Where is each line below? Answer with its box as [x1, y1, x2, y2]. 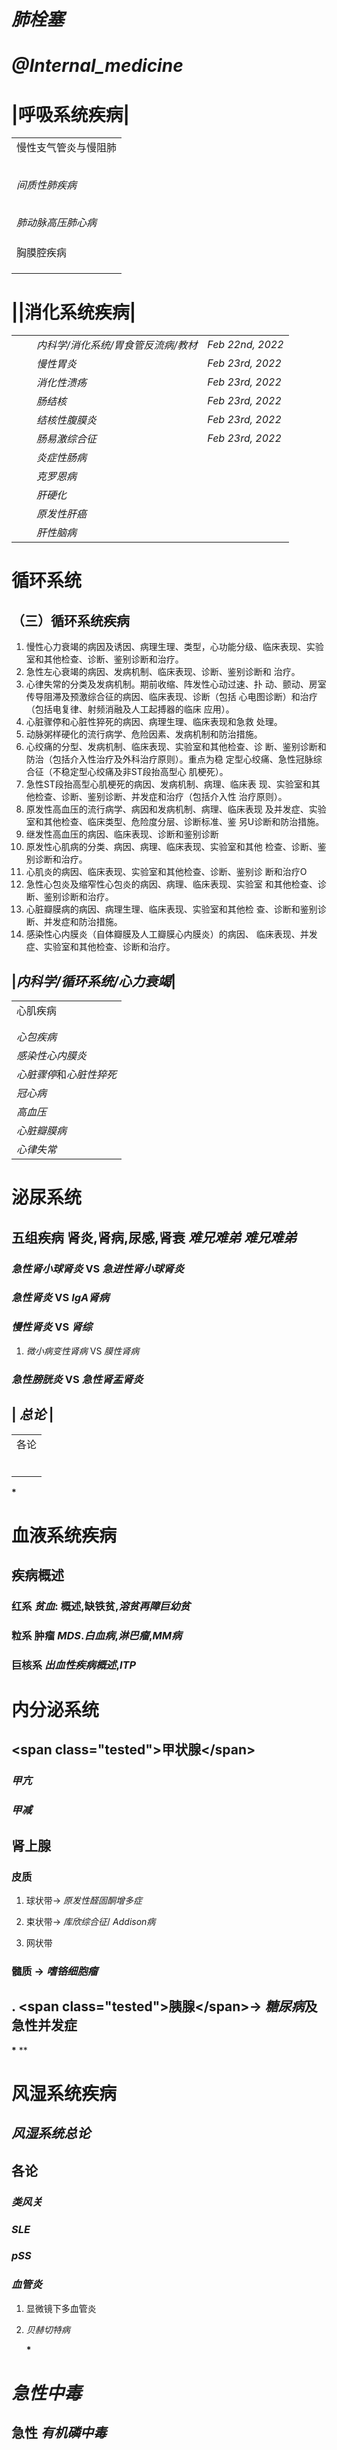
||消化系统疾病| [11, 301, 137, 324]
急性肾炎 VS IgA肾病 [11, 1291, 109, 1305]
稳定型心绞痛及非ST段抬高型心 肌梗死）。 [60, 766, 229, 778]
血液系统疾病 [11, 1524, 118, 1547]
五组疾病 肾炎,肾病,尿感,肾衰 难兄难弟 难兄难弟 [11, 1229, 297, 1246]
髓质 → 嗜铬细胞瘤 [11, 1964, 98, 1978]
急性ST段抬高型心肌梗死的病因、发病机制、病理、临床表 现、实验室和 [25, 778, 312, 790]
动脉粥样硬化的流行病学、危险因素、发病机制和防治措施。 [25, 728, 263, 740]
